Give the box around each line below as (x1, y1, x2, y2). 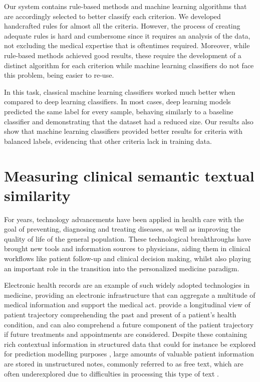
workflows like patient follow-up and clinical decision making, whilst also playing (4, 253, 251, 263)
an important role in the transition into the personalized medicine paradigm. (4, 263, 239, 273)
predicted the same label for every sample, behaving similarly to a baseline (4, 106, 233, 116)
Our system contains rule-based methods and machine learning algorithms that (4, 1, 247, 11)
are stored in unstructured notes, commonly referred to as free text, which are (4, 358, 243, 368)
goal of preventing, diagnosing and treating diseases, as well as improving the (4, 224, 241, 234)
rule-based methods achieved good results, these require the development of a (4, 50, 241, 60)
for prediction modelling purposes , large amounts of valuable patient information (4, 348, 254, 359)
